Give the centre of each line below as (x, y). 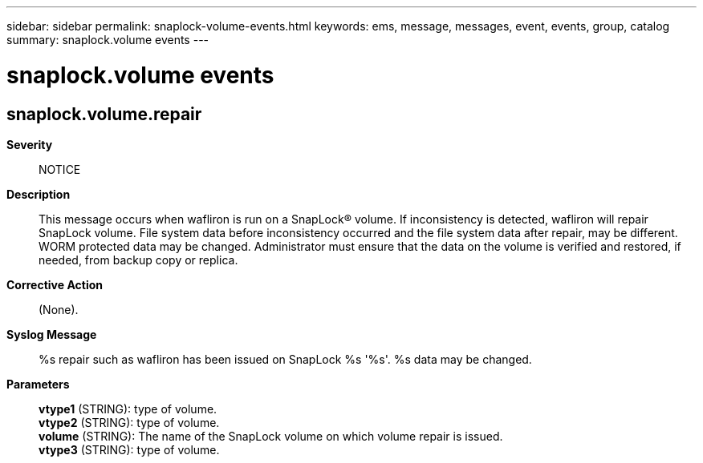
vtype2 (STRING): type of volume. (129, 422)
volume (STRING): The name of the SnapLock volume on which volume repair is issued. (271, 436)
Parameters (38, 384)
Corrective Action (55, 284)
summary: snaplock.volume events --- (108, 40)
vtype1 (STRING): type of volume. (128, 409)
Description (39, 194)
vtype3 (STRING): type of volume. (129, 449)
